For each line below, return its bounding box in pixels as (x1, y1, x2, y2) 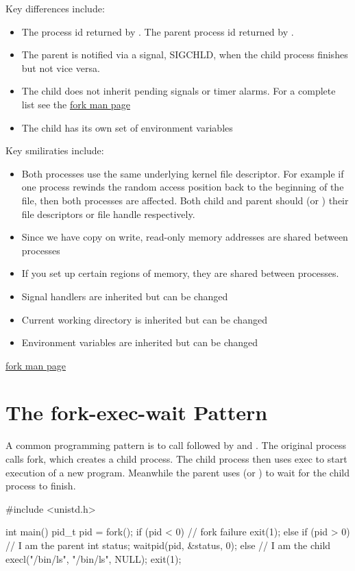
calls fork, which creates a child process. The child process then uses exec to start (5, 452, 347, 465)
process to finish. (5, 478, 76, 493)
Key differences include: (5, 1, 105, 15)
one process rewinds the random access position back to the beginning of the (21, 180, 344, 194)
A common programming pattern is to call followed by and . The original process (5, 438, 347, 452)
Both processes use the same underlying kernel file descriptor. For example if (21, 166, 344, 180)
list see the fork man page (21, 97, 130, 111)
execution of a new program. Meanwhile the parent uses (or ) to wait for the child (5, 465, 350, 479)
